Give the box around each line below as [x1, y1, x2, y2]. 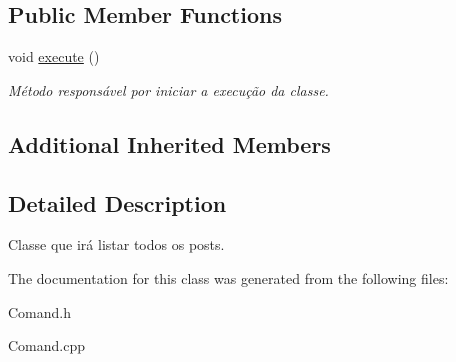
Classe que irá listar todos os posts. [8, 234, 225, 255]
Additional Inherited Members [8, 128, 331, 159]
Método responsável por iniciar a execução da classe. [8, 79, 329, 100]
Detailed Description [8, 187, 227, 218]
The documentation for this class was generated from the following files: [8, 267, 449, 288]
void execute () [8, 46, 100, 67]
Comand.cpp [8, 335, 86, 356]
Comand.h [8, 301, 72, 322]
